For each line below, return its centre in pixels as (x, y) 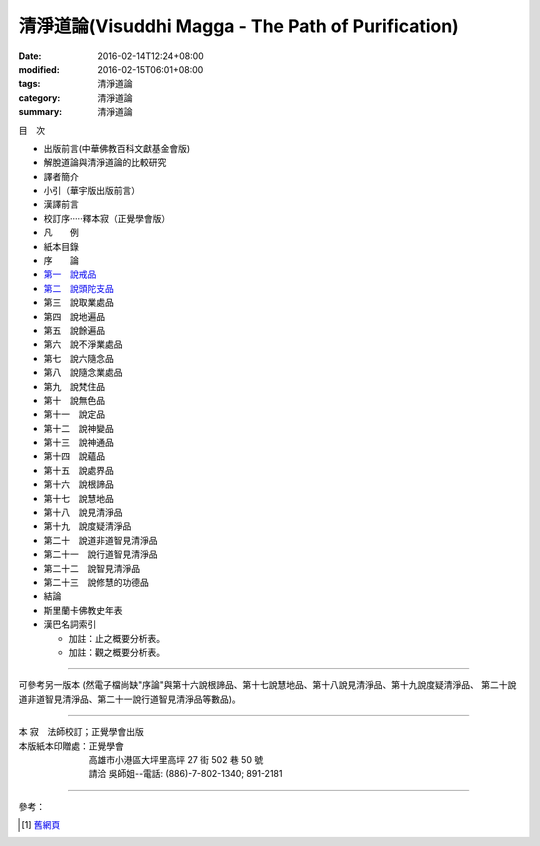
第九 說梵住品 (74, 386)
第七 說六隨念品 (78, 358)
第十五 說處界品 (78, 470)
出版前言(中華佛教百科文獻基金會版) (117, 148)
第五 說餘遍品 (74, 330)
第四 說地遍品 (74, 316)
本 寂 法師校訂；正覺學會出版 (81, 732)
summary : (40, 112)
